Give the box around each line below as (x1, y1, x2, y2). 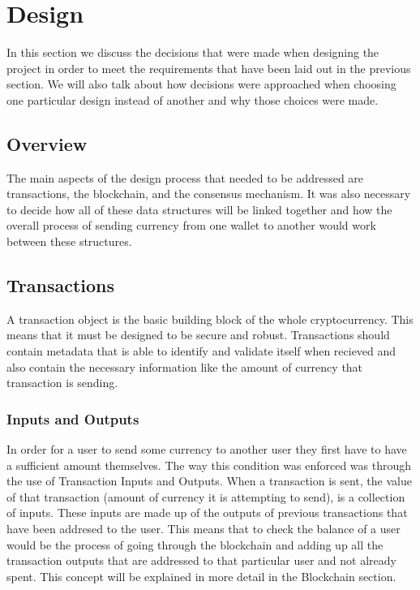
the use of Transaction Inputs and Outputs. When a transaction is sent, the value (6, 472, 412, 489)
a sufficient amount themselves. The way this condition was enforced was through (6, 456, 412, 473)
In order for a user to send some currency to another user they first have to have (6, 441, 407, 458)
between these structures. (6, 233, 132, 250)
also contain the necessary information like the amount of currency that (6, 358, 363, 375)
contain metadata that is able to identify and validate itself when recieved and (6, 342, 396, 360)
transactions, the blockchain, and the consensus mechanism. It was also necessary (6, 185, 411, 202)
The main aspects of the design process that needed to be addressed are (6, 169, 364, 186)
